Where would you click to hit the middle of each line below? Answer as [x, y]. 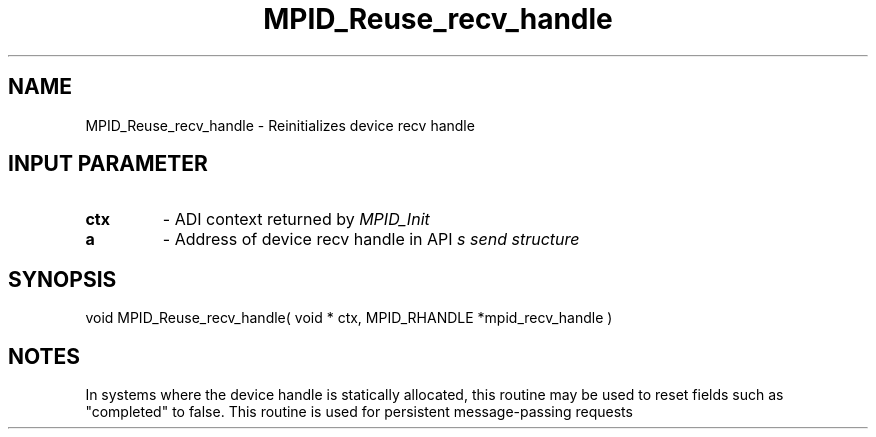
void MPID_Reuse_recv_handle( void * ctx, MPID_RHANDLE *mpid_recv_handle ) [349, 318]
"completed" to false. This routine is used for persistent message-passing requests [359, 412]
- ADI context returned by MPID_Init [296, 219]
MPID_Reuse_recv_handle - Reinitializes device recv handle [280, 125]
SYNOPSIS [62, 279]
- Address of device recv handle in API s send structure [371, 239]
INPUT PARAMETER [108, 164]
